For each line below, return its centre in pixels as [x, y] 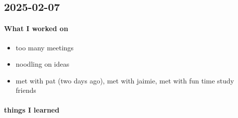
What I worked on [36, 28]
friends [26, 90]
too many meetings [45, 47]
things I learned [32, 109]
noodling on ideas [42, 64]
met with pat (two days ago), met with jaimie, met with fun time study [125, 80]
